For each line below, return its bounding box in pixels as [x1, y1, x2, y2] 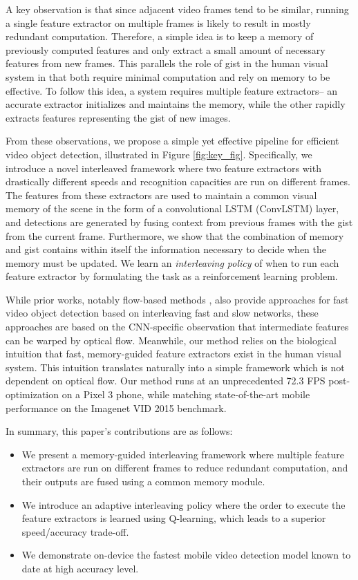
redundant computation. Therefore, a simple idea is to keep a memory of [6, 29, 314, 44]
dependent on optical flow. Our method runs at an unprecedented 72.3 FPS [6, 373, 326, 388]
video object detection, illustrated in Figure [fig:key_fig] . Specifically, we [6, 147, 312, 161]
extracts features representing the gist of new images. [6, 110, 231, 124]
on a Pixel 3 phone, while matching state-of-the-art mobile [62, 387, 310, 402]
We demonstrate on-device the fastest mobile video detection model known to [21, 548, 351, 562]
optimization [6, 387, 59, 402]
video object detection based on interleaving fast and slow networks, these [6, 306, 319, 320]
